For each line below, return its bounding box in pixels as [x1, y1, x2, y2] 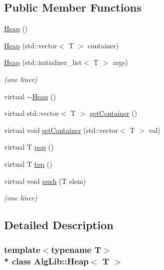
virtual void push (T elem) [4, 175, 86, 186]
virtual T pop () [4, 142, 54, 152]
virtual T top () [4, 158, 53, 169]
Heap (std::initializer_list [4, 57, 82, 67]
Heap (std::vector [4, 40, 57, 50]
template [4, 243, 41, 256]
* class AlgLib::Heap [4, 255, 89, 267]
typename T [51, 243, 101, 256]
